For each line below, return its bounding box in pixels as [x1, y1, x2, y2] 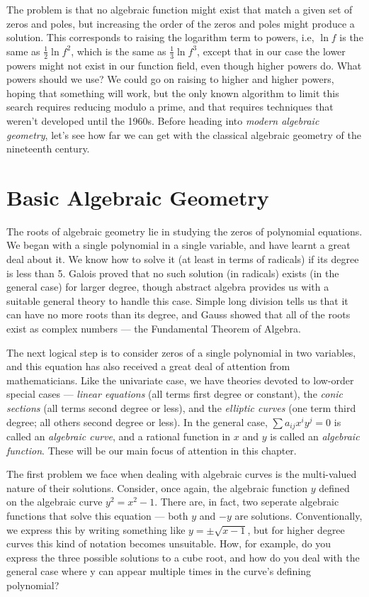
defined [319, 480, 350, 495]
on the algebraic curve [6, 494, 103, 509]
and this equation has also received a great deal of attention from [6, 359, 290, 374]
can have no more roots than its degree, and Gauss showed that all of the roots [6, 307, 351, 322]
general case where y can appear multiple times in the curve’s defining [6, 564, 312, 579]
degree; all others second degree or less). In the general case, [6, 414, 268, 429]
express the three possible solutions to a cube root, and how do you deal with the [6, 549, 360, 564]
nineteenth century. [6, 141, 90, 156]
